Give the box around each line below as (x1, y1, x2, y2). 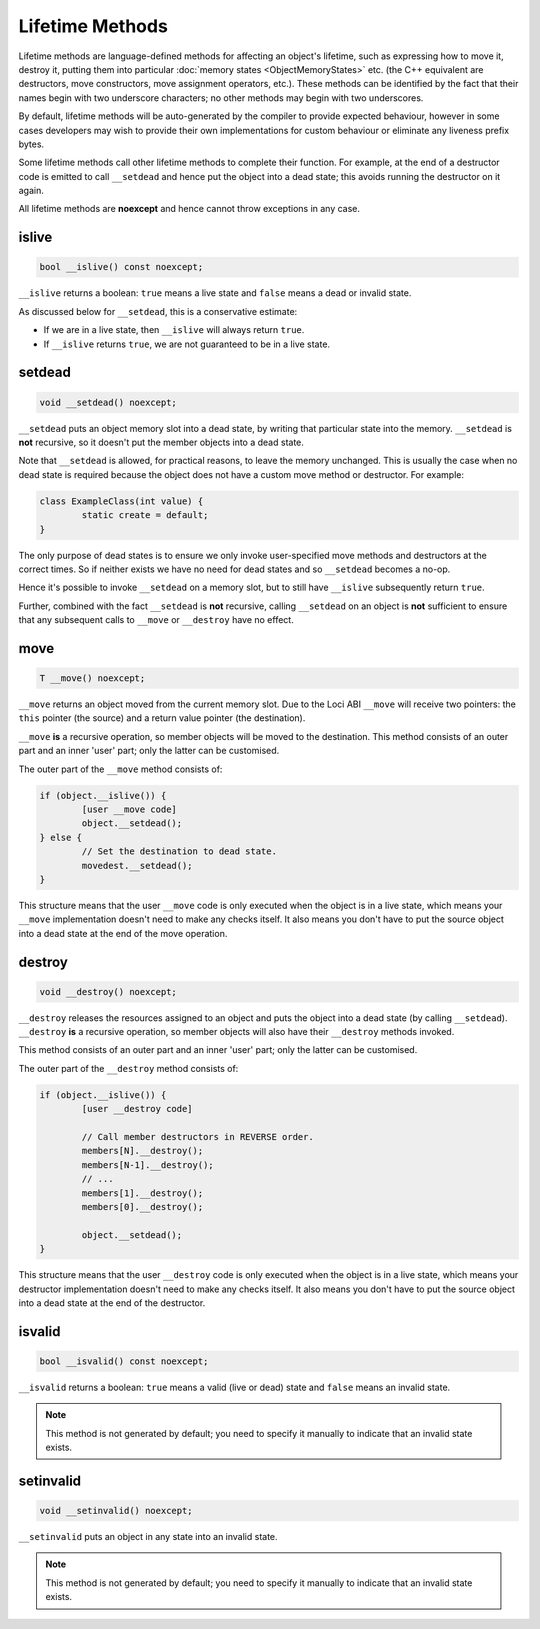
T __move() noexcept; (39, 673, 146, 684)
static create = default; (81, 510, 209, 521)
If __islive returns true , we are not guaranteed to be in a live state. (43, 338, 330, 350)
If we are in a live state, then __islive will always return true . (43, 324, 305, 336)
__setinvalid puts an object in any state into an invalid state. (18, 1531, 279, 1543)
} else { (39, 831, 83, 843)
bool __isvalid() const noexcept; (39, 1355, 209, 1367)
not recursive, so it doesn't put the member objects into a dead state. (18, 436, 305, 448)
